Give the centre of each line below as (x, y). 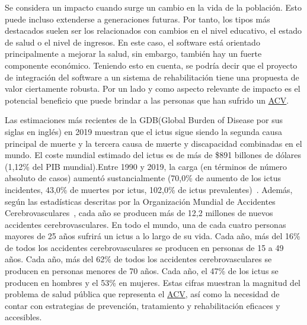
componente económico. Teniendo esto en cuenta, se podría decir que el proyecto (151, 65)
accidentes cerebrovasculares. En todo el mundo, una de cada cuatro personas (145, 224)
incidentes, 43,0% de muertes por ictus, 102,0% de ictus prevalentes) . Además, (149, 189)
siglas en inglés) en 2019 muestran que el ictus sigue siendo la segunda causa (144, 131)
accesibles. (23, 317)
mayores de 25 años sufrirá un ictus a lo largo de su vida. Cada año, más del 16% (153, 236)
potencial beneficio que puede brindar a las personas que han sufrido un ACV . (147, 100)
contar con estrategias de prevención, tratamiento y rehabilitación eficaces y (143, 305)
